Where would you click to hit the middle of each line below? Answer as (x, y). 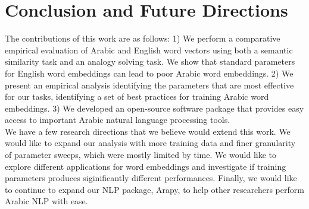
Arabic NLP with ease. (46, 201)
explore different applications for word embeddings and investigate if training (146, 166)
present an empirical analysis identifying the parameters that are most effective (149, 85)
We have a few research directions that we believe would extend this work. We (148, 131)
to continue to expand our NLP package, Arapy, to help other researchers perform (154, 189)
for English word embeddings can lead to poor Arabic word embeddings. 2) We (149, 73)
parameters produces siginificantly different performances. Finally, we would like (151, 178)
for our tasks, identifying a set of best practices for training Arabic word (137, 96)
